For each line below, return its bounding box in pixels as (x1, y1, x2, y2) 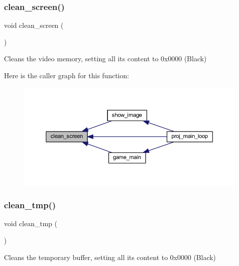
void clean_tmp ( (4, 218, 57, 229)
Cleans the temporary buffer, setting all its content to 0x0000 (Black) (4, 252, 216, 262)
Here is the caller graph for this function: (4, 70, 129, 80)
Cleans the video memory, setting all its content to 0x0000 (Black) (4, 53, 207, 64)
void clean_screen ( (4, 20, 64, 30)
